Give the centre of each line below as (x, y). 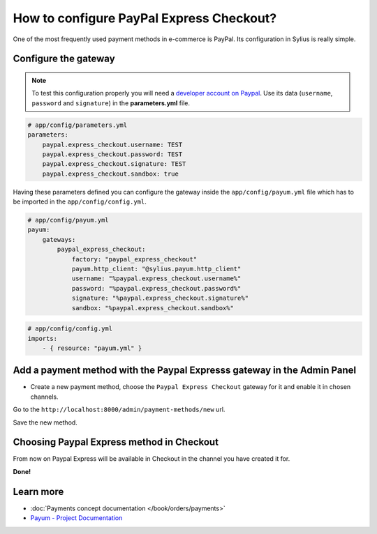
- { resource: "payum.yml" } (92, 348)
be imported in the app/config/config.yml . (80, 201)
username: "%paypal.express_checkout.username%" (156, 279)
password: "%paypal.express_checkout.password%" (156, 288)
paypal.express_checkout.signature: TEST (114, 164)
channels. (44, 397)
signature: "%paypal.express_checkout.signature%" (160, 298)
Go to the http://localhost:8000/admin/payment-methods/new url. (119, 410)
